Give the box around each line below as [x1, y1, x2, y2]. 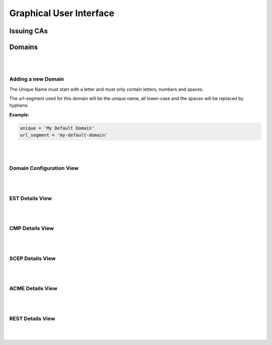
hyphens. [9, 102, 29, 108]
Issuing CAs [9, 27, 48, 35]
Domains [9, 43, 38, 51]
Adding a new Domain [9, 76, 64, 83]
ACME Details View [9, 285, 57, 292]
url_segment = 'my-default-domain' [20, 132, 108, 138]
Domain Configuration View [9, 165, 79, 172]
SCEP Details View [9, 255, 56, 262]
